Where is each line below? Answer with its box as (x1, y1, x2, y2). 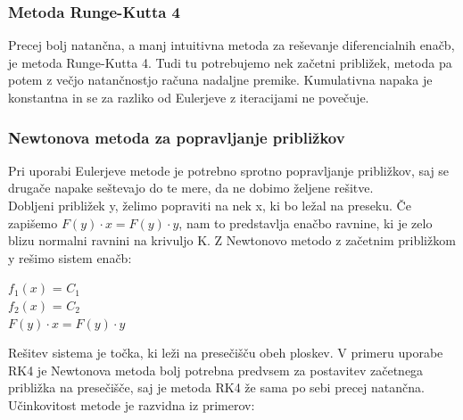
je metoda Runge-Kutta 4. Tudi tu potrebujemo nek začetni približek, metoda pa (8, 53, 452, 71)
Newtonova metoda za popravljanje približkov (8, 126, 345, 148)
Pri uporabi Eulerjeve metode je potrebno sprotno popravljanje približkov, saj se (8, 161, 450, 179)
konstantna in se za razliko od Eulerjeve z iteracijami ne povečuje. (8, 88, 369, 106)
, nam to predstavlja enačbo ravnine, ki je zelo (178, 213, 433, 232)
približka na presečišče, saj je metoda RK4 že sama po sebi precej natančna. (8, 378, 425, 397)
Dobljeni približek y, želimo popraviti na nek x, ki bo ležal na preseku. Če (8, 196, 411, 214)
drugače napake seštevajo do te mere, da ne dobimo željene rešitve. (8, 178, 374, 197)
